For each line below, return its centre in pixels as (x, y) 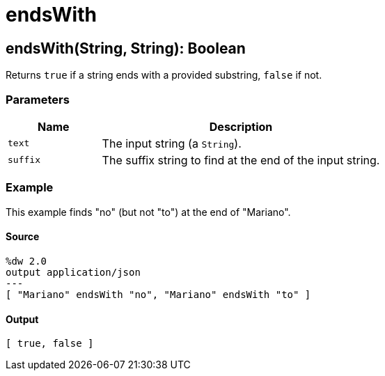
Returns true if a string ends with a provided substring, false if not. (164, 75)
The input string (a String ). (172, 143)
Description (241, 126)
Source (23, 237)
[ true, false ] (50, 344)
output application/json (73, 272)
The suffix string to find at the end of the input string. (241, 160)
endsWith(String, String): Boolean (126, 48)
